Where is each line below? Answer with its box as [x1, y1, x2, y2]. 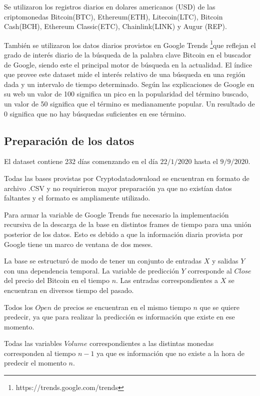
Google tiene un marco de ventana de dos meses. [4, 238, 153, 249]
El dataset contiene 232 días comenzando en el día [4, 156, 158, 166]
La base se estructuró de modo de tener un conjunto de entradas [4, 255, 201, 266]
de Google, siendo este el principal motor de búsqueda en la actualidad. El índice [4, 59, 252, 69]
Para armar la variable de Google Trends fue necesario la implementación [4, 209, 229, 219]
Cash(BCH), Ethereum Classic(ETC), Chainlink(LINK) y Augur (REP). [4, 21, 227, 31]
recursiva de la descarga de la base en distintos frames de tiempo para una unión [4, 219, 251, 229]
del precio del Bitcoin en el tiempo [4, 275, 109, 285]
